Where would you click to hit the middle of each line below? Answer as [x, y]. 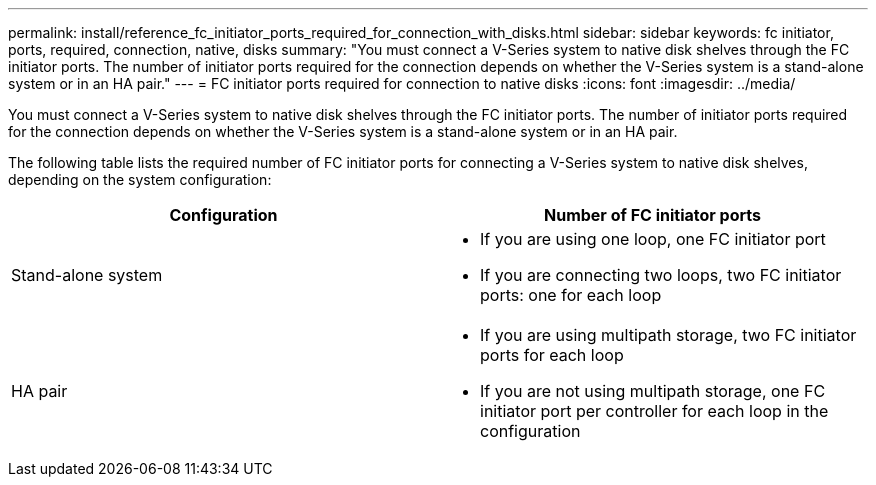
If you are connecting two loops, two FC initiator [661, 275]
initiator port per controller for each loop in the [654, 411]
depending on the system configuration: [140, 179]
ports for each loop [552, 355]
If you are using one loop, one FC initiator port [653, 239]
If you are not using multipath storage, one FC [653, 391]
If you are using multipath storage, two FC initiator [668, 335]
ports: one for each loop [571, 295]
